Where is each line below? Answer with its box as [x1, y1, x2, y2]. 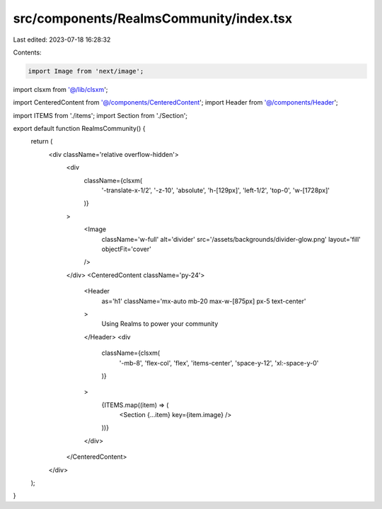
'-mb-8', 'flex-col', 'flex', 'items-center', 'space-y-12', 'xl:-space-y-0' [119, 358, 319, 367]
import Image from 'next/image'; [28, 67, 144, 75]
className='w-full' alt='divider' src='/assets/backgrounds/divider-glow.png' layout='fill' [101, 235, 361, 243]
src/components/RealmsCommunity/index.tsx [13, 11, 293, 26]
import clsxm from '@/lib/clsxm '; [13, 85, 108, 93]
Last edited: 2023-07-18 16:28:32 [13, 35, 111, 44]
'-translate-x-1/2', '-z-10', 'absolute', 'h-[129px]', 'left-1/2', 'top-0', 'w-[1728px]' [101, 186, 330, 194]
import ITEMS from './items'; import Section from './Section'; [13, 111, 187, 119]
